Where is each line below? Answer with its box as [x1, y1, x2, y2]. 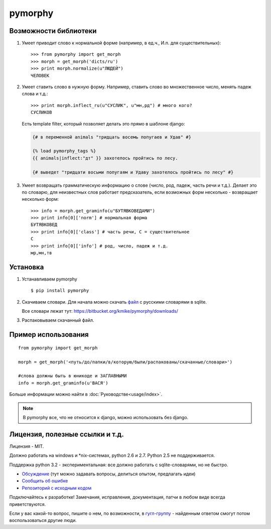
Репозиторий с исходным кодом [22, 485, 92, 491]
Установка [9, 262, 44, 271]
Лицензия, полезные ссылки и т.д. [9, 430, 124, 439]
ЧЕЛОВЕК [31, 73, 50, 78]
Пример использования [9, 330, 89, 339]
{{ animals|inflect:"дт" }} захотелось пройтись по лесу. [32, 155, 178, 161]
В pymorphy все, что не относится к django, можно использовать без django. [23, 415, 189, 421]
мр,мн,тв [31, 250, 52, 256]
